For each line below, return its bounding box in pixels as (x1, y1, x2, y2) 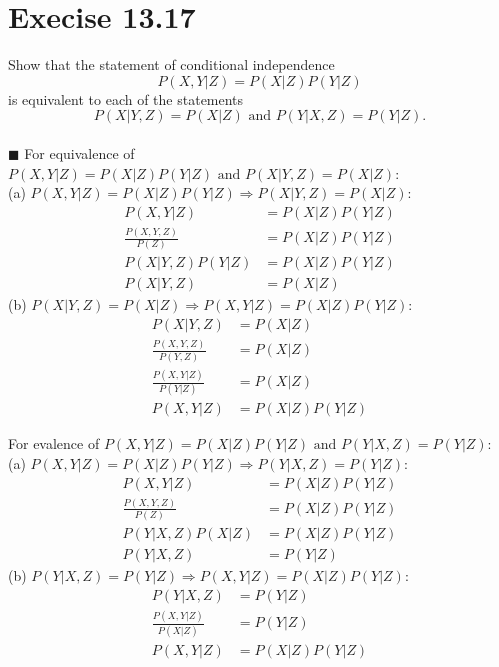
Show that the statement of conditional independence (8, 54, 335, 75)
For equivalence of (24, 142, 135, 163)
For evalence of (8, 433, 100, 454)
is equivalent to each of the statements (8, 88, 244, 109)
